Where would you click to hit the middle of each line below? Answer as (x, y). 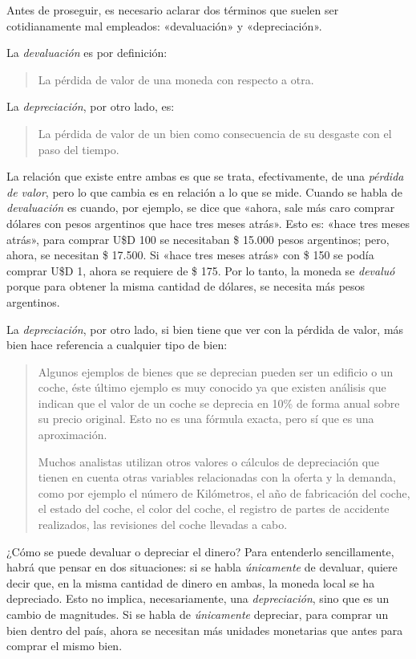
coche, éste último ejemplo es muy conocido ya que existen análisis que (212, 387)
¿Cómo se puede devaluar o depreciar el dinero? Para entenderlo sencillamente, (200, 551)
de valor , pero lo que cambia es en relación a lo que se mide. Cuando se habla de (205, 191)
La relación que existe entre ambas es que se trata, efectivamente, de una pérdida (205, 176)
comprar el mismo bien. (65, 646)
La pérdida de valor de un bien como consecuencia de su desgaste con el (215, 133)
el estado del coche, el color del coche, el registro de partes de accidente (214, 508)
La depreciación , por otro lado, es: (91, 106)
